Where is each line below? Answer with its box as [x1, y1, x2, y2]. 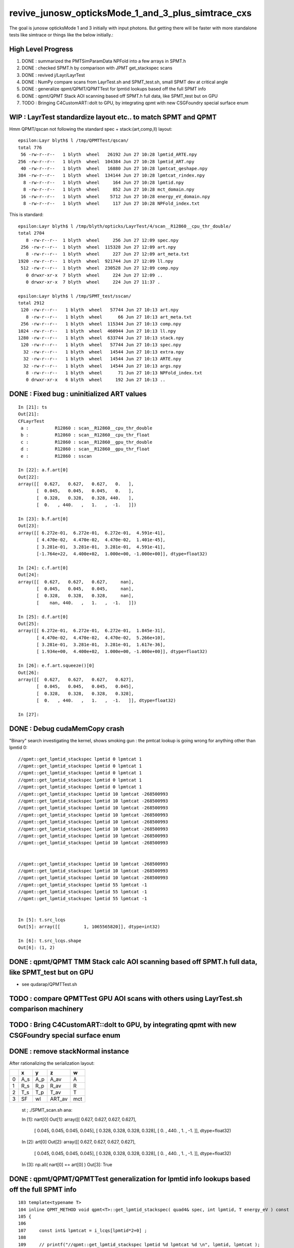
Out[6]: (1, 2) [18, 945, 55, 950]
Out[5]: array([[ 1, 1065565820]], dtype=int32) [18, 924, 161, 930]
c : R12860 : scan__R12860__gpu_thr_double [20, 439, 152, 445]
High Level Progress [9, 45, 73, 53]
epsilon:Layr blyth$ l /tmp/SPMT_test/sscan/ [18, 293, 132, 299]
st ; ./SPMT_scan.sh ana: [21, 1107, 72, 1113]
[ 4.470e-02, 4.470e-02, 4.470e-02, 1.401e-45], [36, 537, 166, 543]
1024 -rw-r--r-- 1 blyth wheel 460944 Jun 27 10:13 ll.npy [18, 328, 176, 334]
